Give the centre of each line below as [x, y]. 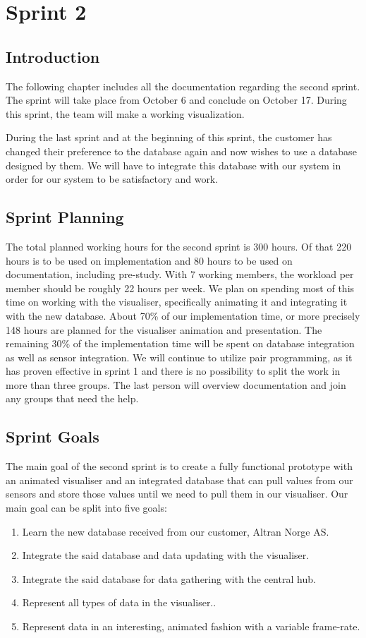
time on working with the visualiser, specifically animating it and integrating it [177, 302]
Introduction [53, 56]
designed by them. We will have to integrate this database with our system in [173, 165]
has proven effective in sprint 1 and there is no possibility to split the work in [173, 371]
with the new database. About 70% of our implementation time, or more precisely [183, 315]
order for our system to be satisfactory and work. [112, 179]
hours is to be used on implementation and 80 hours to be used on [149, 260]
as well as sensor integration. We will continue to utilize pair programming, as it [179, 357]
